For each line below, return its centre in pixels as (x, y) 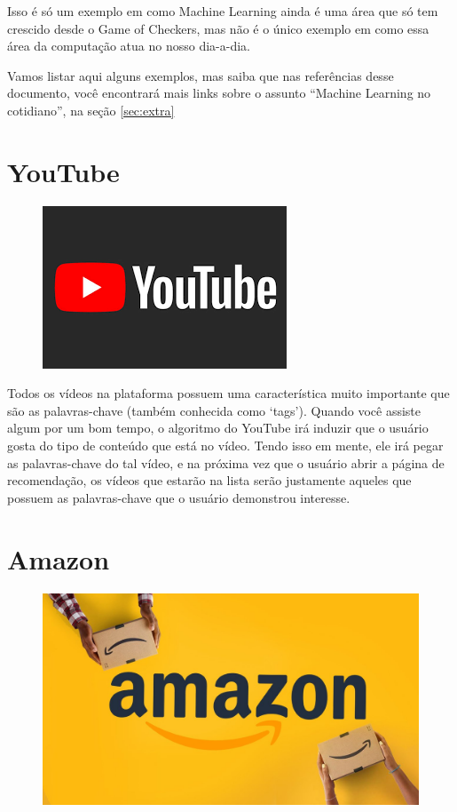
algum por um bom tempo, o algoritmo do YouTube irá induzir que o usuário (218, 428)
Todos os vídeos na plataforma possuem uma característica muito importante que (228, 393)
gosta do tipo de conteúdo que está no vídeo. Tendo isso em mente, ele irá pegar (225, 446)
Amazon (59, 558)
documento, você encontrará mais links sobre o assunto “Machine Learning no (219, 93)
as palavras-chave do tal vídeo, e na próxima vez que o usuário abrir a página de (226, 462)
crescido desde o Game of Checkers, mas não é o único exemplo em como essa (218, 28)
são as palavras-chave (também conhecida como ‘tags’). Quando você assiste (214, 410)
